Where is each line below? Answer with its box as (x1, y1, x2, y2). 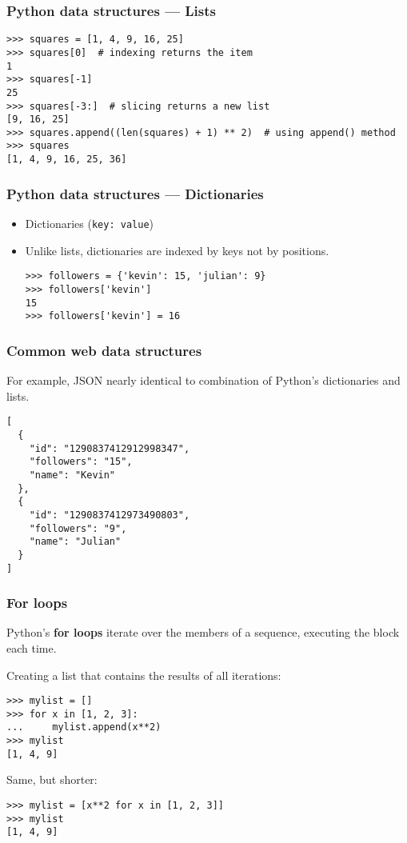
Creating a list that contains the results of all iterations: (6, 666, 281, 683)
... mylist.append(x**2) (6, 721, 162, 733)
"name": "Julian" (29, 536, 122, 548)
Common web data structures (6, 340, 202, 360)
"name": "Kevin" (29, 469, 116, 481)
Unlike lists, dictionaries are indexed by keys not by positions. (25, 242, 329, 258)
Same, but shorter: (6, 771, 98, 788)
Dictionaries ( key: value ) (25, 215, 154, 231)
